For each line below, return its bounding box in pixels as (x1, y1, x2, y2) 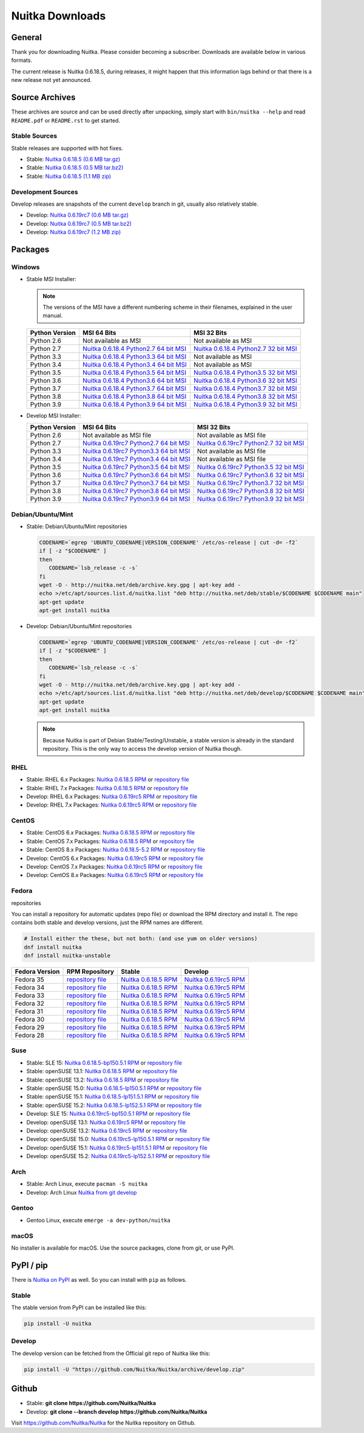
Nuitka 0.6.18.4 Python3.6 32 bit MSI (193, 376, 297, 385)
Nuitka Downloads (11, 9, 106, 22)
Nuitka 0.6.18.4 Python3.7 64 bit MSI (82, 384, 186, 393)
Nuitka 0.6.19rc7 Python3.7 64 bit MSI (82, 479, 190, 487)
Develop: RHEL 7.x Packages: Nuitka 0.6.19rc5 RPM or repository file (26, 801, 197, 808)
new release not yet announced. (11, 76, 92, 84)
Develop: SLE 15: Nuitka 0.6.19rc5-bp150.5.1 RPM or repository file (26, 1110, 190, 1117)
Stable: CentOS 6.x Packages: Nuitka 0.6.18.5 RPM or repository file (26, 829, 195, 836)
